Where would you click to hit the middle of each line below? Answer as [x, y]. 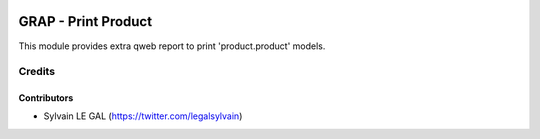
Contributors [46, 98]
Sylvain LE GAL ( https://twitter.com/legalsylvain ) [143, 116]
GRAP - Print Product [85, 21]
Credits [36, 72]
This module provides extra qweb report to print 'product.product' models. [172, 46]
